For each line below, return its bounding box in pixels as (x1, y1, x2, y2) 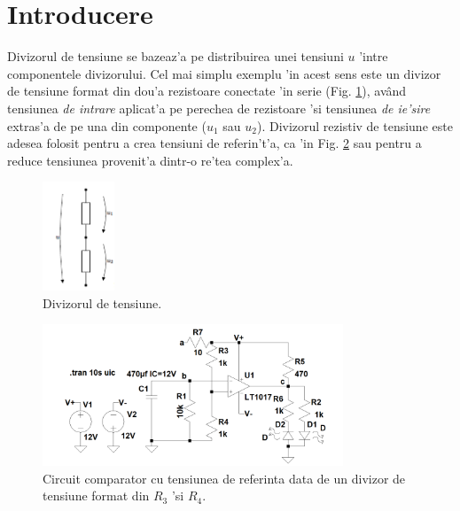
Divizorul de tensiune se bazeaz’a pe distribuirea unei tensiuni (7, 47, 344, 66)
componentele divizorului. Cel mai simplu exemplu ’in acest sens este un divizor (7, 64, 441, 82)
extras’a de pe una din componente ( (7, 116, 207, 135)
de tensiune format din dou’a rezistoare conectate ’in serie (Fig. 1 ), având (7, 81, 407, 100)
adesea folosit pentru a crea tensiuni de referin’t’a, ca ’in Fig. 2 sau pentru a (7, 134, 422, 152)
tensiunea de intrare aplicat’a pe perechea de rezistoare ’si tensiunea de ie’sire (7, 98, 431, 117)
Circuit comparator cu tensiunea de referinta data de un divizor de (43, 468, 406, 487)
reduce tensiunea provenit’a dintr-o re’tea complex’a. (7, 151, 293, 169)
